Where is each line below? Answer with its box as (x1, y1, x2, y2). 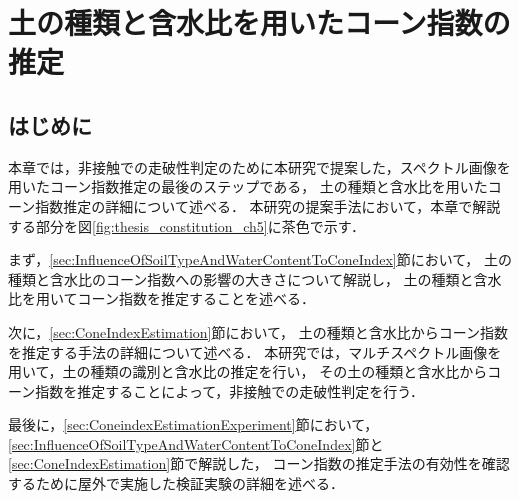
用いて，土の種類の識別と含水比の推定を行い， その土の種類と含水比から (8, 361, 488, 382)
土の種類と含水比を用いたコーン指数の (8, 2, 511, 43)
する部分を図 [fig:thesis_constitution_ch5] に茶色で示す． (8, 215, 366, 236)
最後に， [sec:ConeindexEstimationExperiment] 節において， (8, 414, 379, 435)
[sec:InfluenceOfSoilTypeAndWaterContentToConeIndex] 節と (8, 433, 384, 454)
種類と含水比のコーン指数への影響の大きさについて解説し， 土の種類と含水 (8, 268, 502, 289)
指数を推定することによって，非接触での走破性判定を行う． (35, 380, 425, 401)
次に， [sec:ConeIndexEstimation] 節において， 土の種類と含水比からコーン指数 (8, 321, 509, 342)
